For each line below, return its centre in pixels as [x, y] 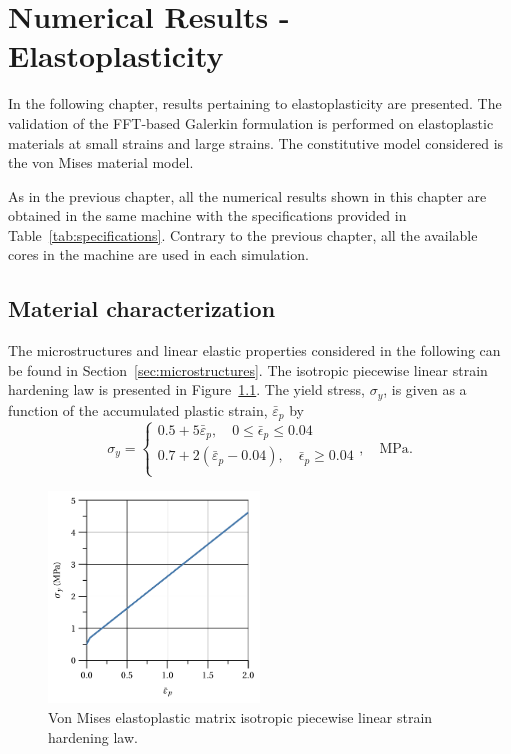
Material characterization [142, 308]
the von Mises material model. [101, 162]
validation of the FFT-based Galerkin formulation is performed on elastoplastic [251, 122]
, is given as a [425, 389]
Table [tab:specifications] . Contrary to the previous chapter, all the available [243, 234]
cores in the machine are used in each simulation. [158, 254]
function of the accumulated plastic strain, [138, 409]
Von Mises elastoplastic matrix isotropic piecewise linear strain [240, 717]
